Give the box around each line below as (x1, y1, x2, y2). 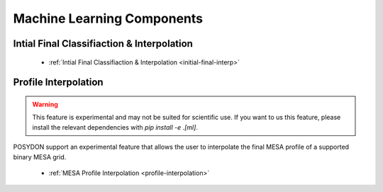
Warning (32, 100, 58, 108)
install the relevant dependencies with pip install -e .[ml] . (32, 123, 199, 131)
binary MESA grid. (13, 152, 67, 161)
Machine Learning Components (13, 11, 204, 26)
